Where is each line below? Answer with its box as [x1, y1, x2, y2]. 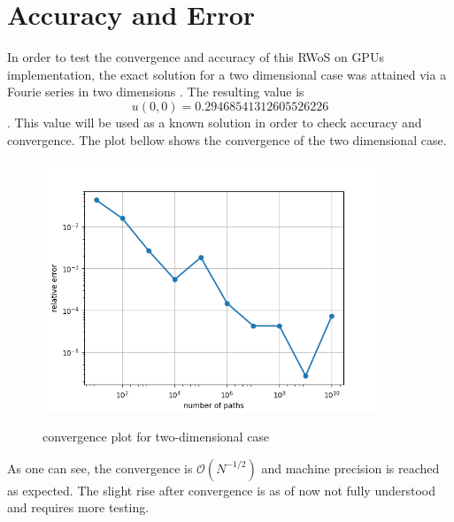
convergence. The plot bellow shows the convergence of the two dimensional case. [7, 130, 447, 149]
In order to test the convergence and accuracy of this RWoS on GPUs [7, 48, 384, 66]
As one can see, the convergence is [7, 458, 193, 477]
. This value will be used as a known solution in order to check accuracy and [7, 112, 422, 131]
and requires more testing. [7, 498, 150, 517]
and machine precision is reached [261, 458, 440, 477]
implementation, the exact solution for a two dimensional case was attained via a [7, 65, 447, 83]
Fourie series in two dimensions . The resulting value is [7, 82, 304, 101]
